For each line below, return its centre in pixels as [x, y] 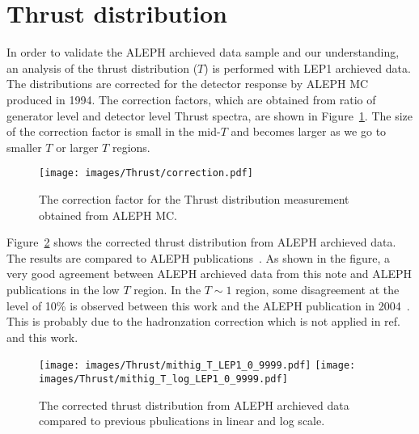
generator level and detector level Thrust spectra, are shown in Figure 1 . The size [210, 115]
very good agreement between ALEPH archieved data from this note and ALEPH [209, 274]
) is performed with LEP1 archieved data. [307, 67]
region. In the [167, 289]
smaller [24, 147]
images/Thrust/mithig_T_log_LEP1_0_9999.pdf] [163, 379]
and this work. [42, 337]
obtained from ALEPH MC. [108, 215]
